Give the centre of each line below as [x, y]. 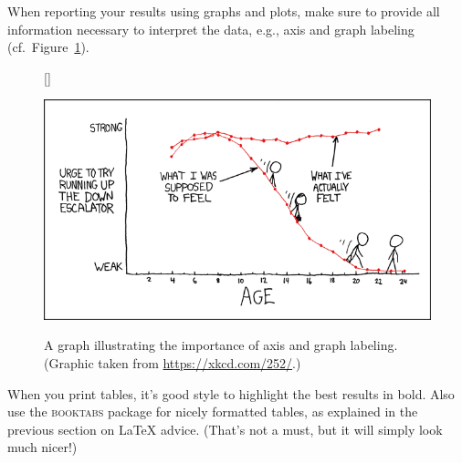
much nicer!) [42, 447]
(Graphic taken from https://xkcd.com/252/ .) [173, 362]
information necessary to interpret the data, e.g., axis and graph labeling [211, 29]
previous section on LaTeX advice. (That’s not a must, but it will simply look [225, 429]
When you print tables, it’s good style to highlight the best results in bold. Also [231, 393]
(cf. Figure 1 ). [48, 47]
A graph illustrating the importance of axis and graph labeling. [221, 345]
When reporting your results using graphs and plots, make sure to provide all [224, 11]
